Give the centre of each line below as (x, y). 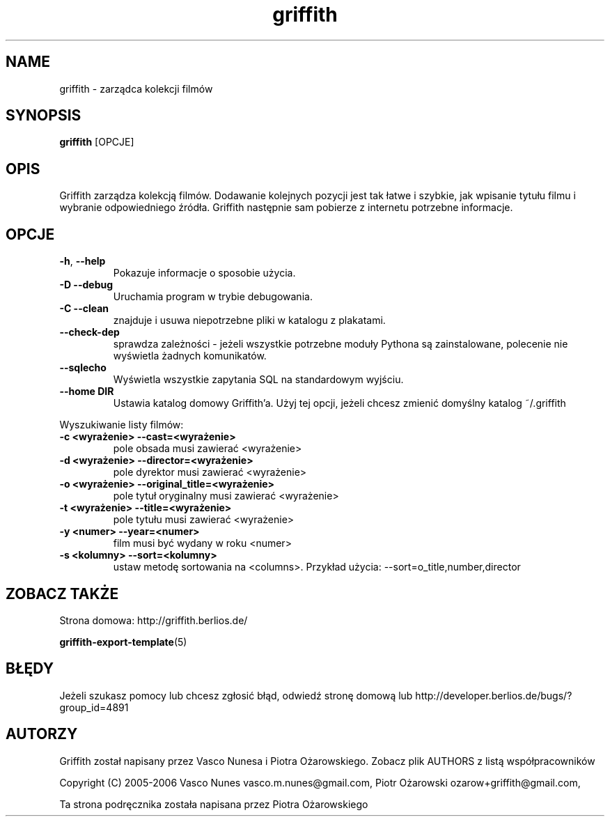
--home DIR (87, 391)
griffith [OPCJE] (97, 142)
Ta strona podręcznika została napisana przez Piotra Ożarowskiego (214, 804)
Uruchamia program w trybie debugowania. (213, 297)
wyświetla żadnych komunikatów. (190, 356)
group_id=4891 (94, 707)
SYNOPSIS (44, 116)
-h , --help (83, 261)
